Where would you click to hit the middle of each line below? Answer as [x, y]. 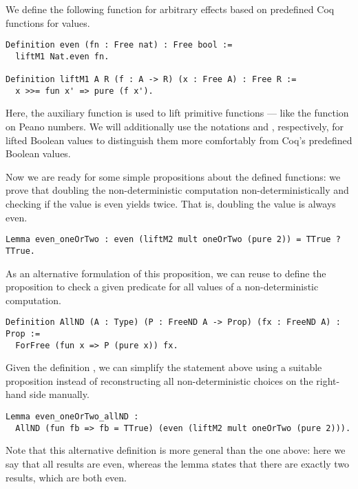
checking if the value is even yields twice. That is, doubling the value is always [171, 204]
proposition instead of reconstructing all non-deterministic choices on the [159, 380]
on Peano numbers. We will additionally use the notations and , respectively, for [175, 127]
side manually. [60, 394]
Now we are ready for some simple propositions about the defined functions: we [173, 176]
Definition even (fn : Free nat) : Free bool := [119, 45]
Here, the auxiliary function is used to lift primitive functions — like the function [177, 113]
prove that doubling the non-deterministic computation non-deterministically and [177, 190]
